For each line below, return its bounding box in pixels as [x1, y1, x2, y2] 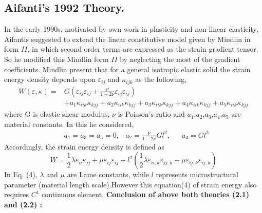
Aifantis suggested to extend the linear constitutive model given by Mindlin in [4, 33, 251, 44]
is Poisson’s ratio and [118, 109, 185, 119]
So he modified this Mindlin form [4, 53, 109, 64]
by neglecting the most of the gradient [120, 53, 240, 64]
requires [4, 189, 29, 200]
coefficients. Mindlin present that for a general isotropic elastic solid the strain [4, 63, 251, 74]
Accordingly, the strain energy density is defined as [4, 141, 164, 152]
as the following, [135, 74, 186, 84]
